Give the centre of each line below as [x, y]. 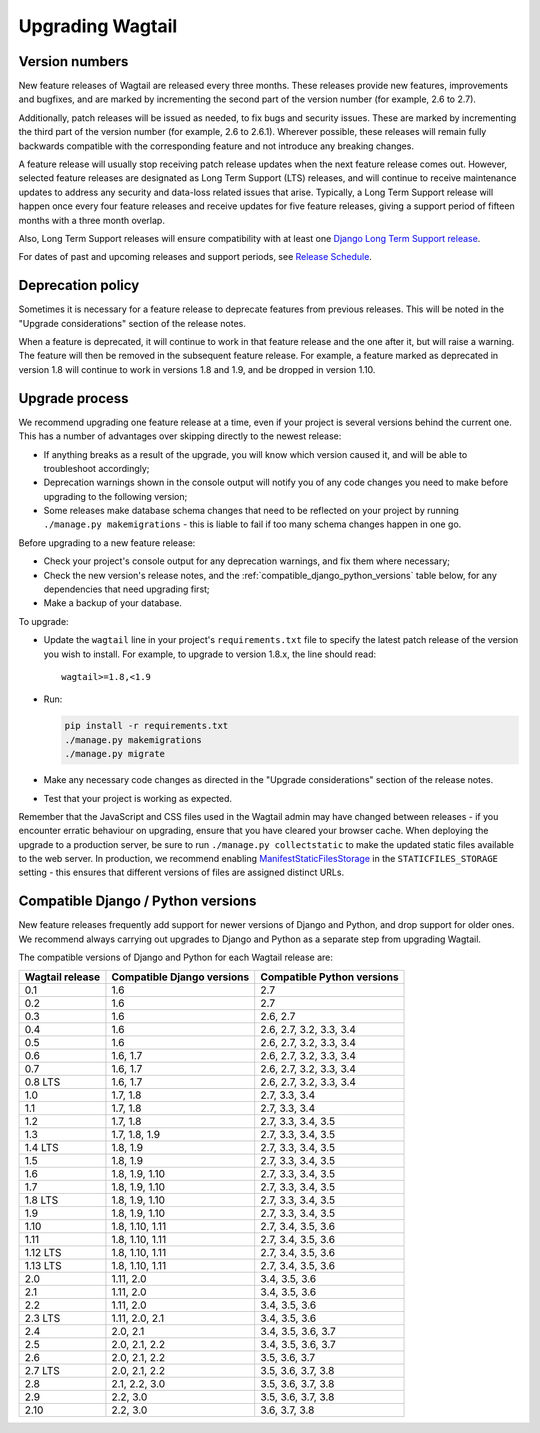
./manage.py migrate [114, 754]
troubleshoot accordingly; [96, 468]
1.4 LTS [41, 1147]
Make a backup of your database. [112, 603]
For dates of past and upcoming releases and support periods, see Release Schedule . [195, 257]
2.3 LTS [42, 1318]
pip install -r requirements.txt [146, 726]
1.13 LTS [43, 1265]
